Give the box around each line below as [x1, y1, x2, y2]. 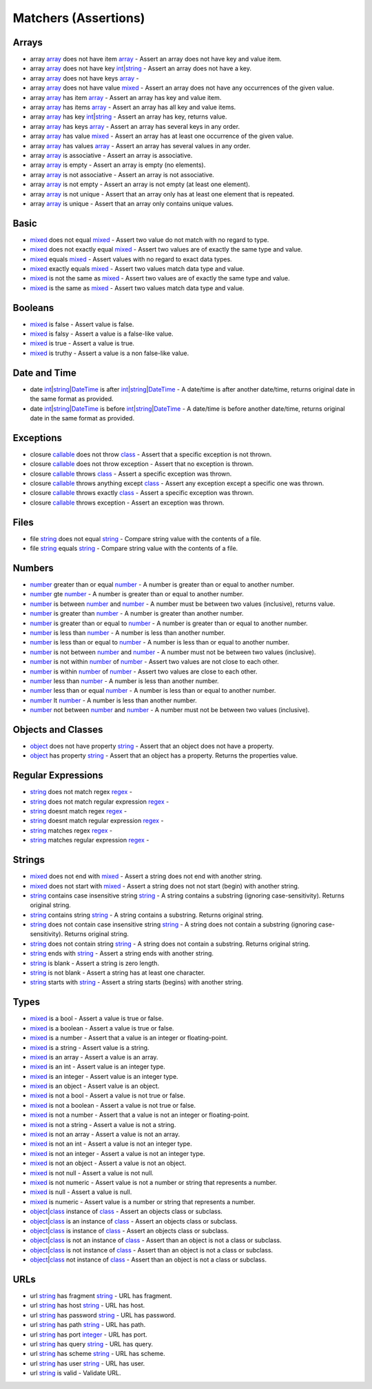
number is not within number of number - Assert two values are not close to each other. [30, 658, 279, 666]
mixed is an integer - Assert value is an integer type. [30, 1072, 178, 1080]
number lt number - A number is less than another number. [30, 696, 198, 704]
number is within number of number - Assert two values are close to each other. [30, 667, 258, 676]
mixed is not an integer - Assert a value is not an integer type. [30, 1149, 205, 1157]
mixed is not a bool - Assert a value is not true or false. [30, 1091, 185, 1099]
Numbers [12, 562, 54, 574]
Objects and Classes [12, 724, 103, 736]
